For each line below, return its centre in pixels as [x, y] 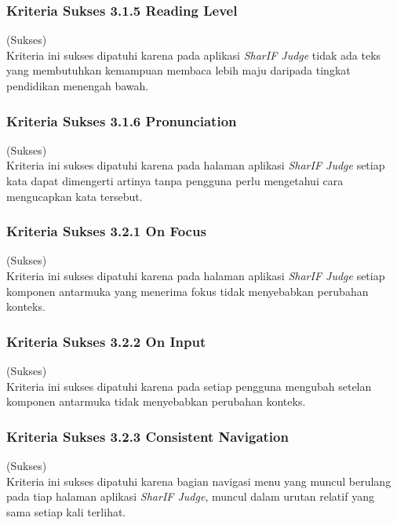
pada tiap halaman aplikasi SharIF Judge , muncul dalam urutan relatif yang [190, 496]
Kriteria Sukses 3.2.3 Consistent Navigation [148, 436]
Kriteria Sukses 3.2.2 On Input [106, 341]
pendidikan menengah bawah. [78, 86]
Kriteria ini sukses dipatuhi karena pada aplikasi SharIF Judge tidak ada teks [194, 55]
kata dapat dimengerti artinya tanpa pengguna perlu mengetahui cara [175, 180]
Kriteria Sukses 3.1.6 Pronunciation [122, 120]
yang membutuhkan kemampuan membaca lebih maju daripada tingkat [178, 70]
